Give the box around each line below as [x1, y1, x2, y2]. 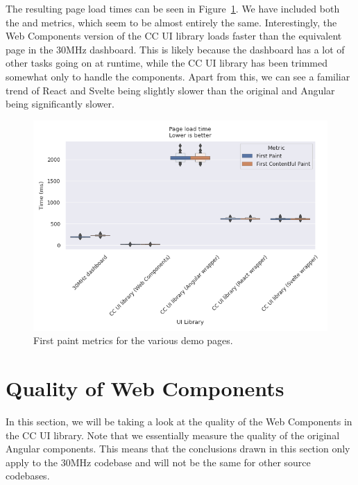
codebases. [6, 468, 50, 483]
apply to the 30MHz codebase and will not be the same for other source [6, 454, 311, 469]
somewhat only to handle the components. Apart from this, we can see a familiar [6, 69, 350, 83]
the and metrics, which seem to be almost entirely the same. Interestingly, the [6, 15, 337, 29]
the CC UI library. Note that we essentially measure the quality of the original [6, 427, 340, 442]
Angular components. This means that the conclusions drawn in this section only [6, 441, 350, 456]
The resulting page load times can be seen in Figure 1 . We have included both [6, 1, 340, 15]
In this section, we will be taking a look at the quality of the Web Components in [6, 414, 352, 428]
